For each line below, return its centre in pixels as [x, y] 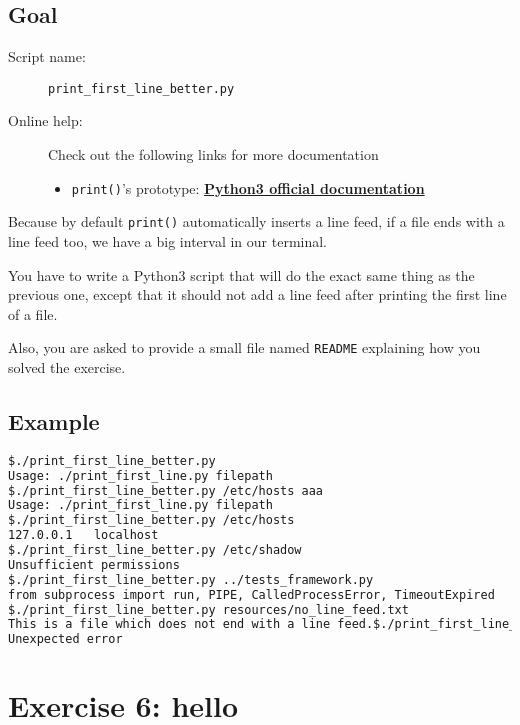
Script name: [47, 56]
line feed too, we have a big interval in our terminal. [168, 240]
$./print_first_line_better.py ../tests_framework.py [191, 579]
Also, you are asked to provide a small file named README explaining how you [244, 347]
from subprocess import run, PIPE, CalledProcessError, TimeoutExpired [251, 594]
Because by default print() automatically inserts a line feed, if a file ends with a [256, 221]
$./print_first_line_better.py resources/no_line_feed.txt [208, 609]
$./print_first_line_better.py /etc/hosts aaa [165, 490]
